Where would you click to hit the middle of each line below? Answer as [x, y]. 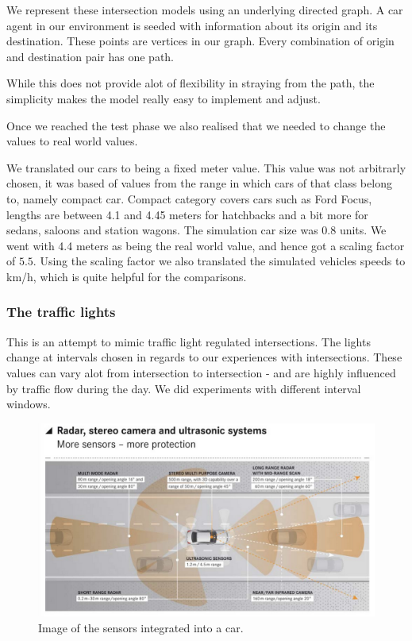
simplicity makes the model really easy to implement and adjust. [164, 98]
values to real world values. [72, 141]
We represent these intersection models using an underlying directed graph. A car [205, 10]
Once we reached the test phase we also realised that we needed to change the [196, 125]
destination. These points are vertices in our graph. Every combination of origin [200, 41]
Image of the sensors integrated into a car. [141, 627]
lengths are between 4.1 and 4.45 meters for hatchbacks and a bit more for [187, 214]
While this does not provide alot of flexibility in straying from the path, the [191, 83]
